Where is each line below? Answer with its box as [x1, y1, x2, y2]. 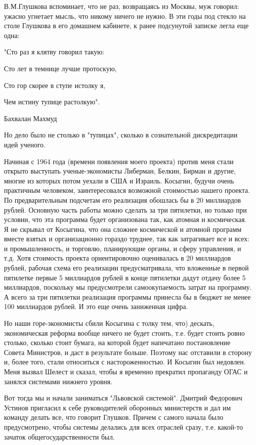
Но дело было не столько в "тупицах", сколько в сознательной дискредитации [4, 130, 238, 140]
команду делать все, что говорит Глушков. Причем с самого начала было [4, 412, 223, 422]
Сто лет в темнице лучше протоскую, [4, 63, 117, 73]
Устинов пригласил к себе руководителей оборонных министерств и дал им [4, 402, 231, 412]
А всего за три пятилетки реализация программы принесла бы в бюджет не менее [4, 291, 251, 302]
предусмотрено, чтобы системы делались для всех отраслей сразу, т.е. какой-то [4, 421, 243, 432]
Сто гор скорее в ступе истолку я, [4, 80, 106, 90]
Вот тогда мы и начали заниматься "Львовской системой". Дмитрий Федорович [4, 393, 243, 403]
